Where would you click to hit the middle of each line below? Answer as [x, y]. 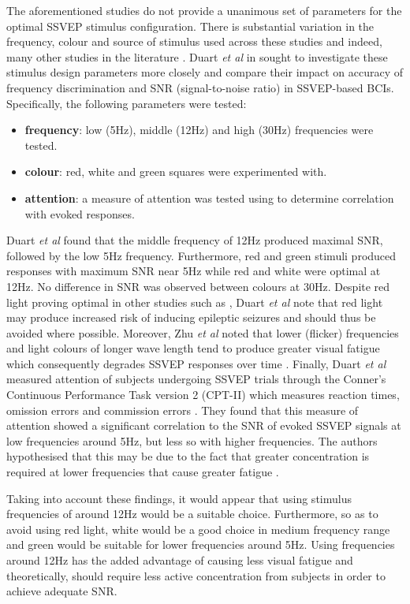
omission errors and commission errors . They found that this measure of [183, 410]
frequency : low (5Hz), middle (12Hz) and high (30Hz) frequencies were [199, 130]
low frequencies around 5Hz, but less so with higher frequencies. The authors [192, 440]
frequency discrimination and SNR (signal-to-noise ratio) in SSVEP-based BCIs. [200, 87]
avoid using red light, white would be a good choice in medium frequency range [198, 529]
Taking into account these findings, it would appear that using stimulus [179, 498]
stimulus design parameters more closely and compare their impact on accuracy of [205, 72]
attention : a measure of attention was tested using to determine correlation [209, 198]
